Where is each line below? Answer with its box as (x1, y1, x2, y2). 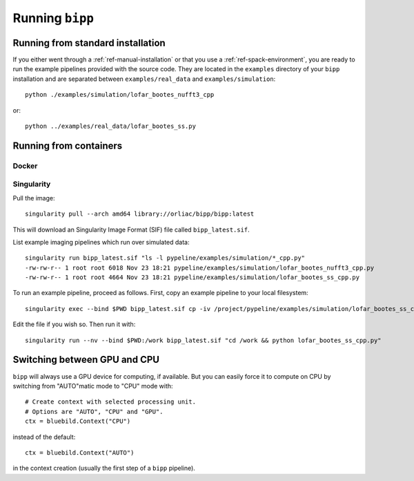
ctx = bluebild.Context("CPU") (25, 417, 131, 425)
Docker (12, 161, 38, 171)
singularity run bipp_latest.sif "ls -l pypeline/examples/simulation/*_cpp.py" (25, 254, 306, 262)
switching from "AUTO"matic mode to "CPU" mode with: (12, 381, 173, 390)
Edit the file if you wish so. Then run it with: (12, 320, 136, 328)
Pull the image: (12, 194, 55, 202)
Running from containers (12, 140, 123, 151)
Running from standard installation (12, 37, 166, 48)
